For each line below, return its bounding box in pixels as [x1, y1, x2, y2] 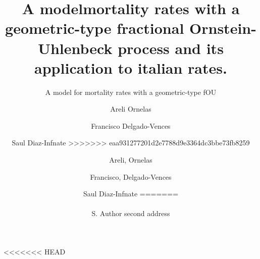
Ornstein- [189, 18, 256, 38]
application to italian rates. [34, 57, 227, 78]
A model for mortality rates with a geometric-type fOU [45, 86, 217, 97]
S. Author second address [91, 208, 170, 219]
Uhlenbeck [38, 37, 113, 58]
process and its [118, 37, 224, 58]
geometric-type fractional [5, 18, 184, 38]
